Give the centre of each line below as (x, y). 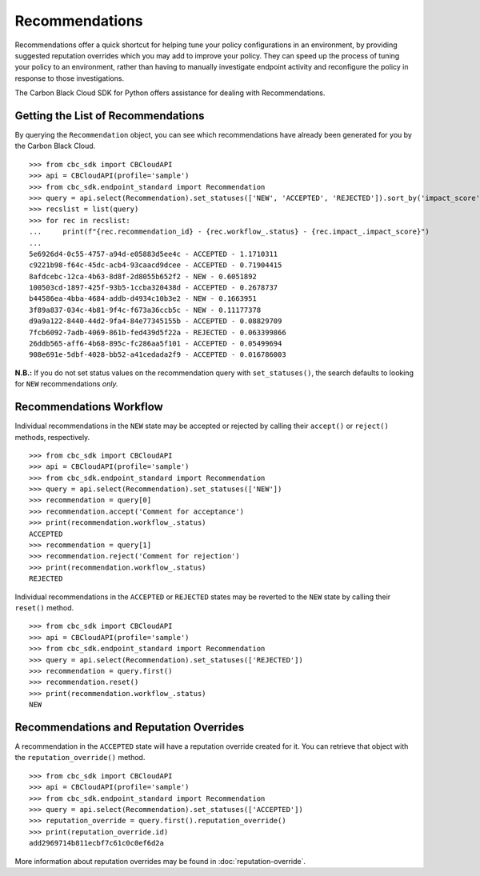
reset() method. (44, 607)
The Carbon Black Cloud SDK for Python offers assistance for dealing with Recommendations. (170, 93)
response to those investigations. (69, 78)
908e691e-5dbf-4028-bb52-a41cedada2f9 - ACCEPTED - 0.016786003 (158, 355)
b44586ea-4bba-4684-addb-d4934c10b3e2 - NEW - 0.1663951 (143, 299)
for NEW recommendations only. (66, 384)
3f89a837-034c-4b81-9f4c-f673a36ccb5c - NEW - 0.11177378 (145, 310)
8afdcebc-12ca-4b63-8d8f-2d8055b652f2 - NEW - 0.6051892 (143, 276)
